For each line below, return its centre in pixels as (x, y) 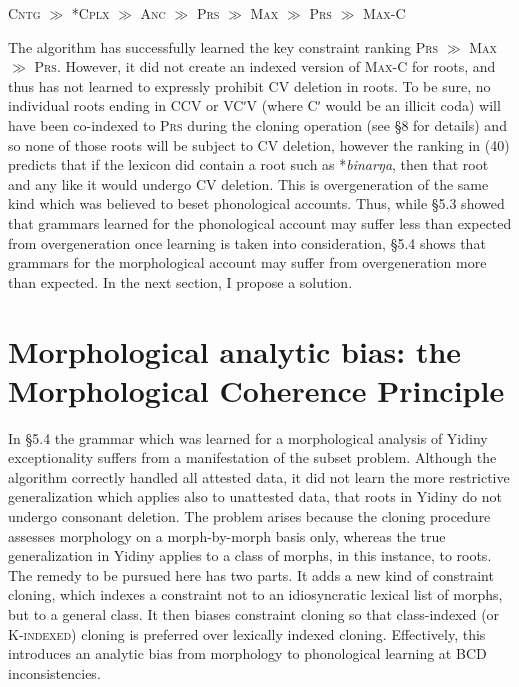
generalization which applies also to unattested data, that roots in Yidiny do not (255, 496)
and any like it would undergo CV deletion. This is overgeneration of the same (248, 183)
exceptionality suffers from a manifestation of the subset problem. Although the (252, 457)
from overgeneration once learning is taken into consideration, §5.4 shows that (247, 242)
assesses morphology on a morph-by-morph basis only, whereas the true (227, 535)
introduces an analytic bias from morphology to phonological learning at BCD (247, 653)
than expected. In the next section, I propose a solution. (180, 281)
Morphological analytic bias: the (235, 350)
